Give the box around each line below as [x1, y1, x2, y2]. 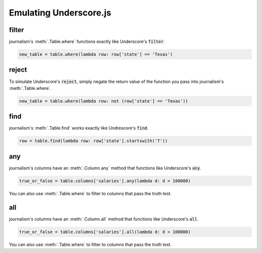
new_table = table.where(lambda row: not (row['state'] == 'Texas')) [19, 98, 188, 104]
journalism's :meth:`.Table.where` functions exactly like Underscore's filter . [9, 39, 165, 45]
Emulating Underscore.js [9, 7, 112, 18]
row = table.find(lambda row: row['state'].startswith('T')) [19, 138, 168, 144]
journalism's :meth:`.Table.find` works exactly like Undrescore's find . [9, 125, 149, 131]
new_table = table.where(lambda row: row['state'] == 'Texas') [19, 51, 173, 57]
